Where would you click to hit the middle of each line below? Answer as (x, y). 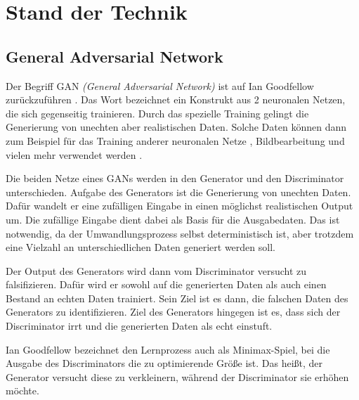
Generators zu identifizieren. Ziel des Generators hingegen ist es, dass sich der (173, 312)
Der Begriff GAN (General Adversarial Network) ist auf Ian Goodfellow (160, 85)
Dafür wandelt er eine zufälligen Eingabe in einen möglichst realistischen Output (179, 206)
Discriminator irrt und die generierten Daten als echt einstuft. (139, 326)
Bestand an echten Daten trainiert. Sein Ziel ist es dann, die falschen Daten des (177, 298)
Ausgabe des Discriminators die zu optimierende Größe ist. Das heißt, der (164, 363)
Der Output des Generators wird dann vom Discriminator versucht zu (156, 270)
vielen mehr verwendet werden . (74, 154)
